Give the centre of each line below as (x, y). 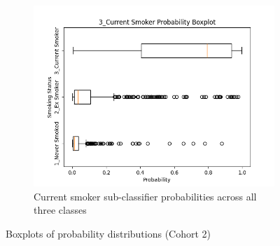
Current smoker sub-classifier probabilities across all (145, 196)
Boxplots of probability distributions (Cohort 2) (108, 233)
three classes (60, 210)
